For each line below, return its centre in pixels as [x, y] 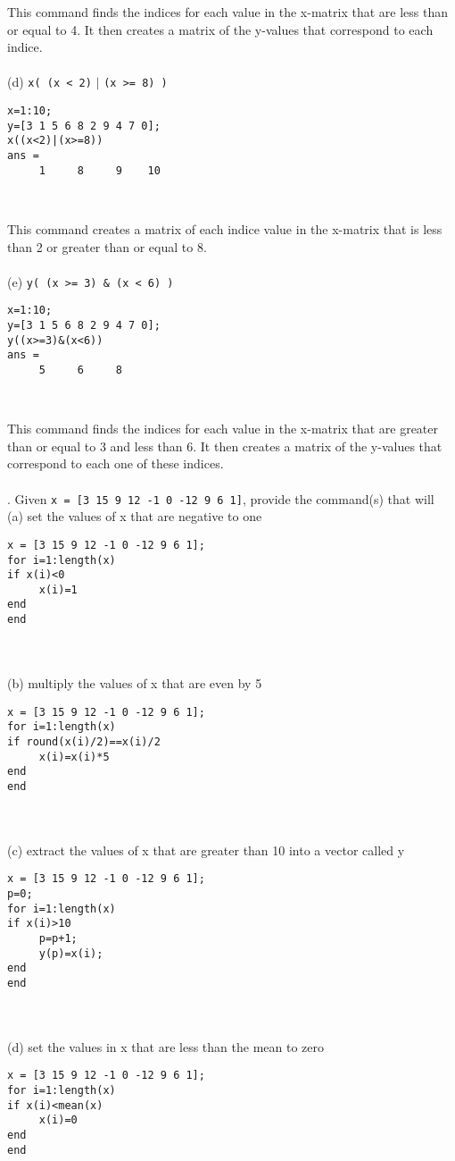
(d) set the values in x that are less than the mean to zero [165, 1046]
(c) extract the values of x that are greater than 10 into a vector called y [206, 850]
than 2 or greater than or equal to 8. [107, 246]
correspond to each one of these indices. [116, 463]
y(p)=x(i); [71, 953]
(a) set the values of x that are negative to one [135, 516]
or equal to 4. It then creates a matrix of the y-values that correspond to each [220, 29]
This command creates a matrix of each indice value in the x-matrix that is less [225, 228]
